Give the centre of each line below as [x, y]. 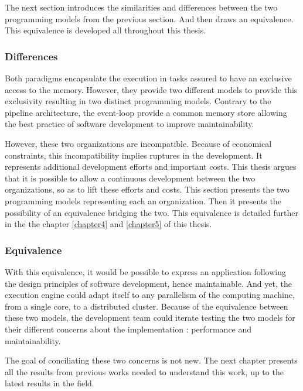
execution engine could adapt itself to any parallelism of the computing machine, [150, 295]
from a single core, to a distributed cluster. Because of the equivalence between [147, 306]
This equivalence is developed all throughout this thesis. [105, 30]
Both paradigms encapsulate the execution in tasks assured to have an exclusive [148, 78]
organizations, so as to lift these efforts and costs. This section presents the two [147, 189]
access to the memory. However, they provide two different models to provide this [151, 89]
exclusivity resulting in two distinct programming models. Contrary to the [138, 101]
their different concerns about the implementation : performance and [128, 329]
